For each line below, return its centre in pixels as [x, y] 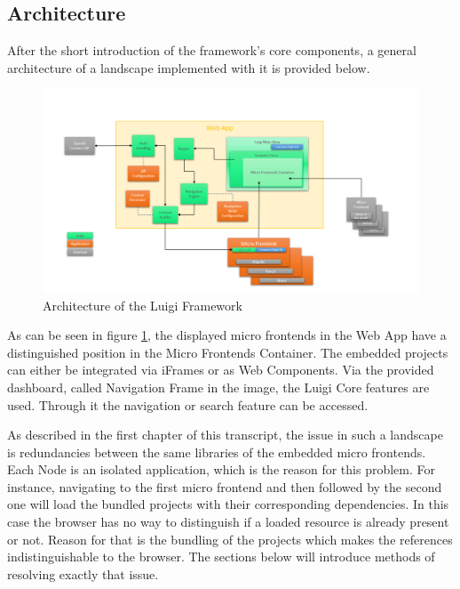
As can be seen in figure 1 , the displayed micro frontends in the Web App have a [227, 335]
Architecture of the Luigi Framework [143, 305]
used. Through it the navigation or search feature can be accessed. [188, 404]
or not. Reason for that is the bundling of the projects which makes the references [230, 539]
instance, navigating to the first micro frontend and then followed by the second [225, 486]
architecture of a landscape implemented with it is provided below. [189, 67]
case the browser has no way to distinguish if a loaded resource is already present [228, 522]
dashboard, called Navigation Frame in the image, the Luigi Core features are [218, 387]
